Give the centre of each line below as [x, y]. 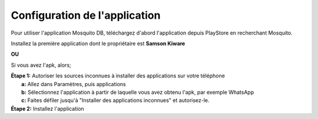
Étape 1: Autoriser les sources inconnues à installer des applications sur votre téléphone [118, 76]
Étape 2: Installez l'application [48, 108]
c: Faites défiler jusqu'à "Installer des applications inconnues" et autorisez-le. [115, 100]
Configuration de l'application [86, 15]
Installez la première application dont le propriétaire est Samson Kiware [98, 43]
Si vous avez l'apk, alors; [41, 65]
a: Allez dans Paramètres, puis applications [74, 84]
